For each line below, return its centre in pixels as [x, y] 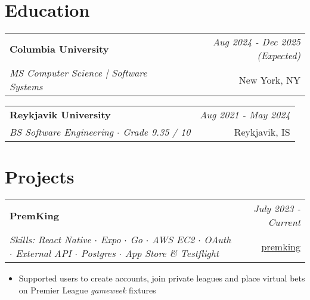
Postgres [98, 253]
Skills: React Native [50, 240]
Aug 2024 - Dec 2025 [256, 42]
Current [284, 222]
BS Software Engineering [62, 132]
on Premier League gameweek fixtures [87, 290]
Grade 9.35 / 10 [157, 132]
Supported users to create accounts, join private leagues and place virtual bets [162, 278]
